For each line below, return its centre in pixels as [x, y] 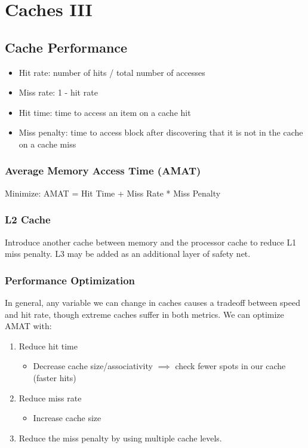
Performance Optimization [70, 280]
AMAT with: [28, 326]
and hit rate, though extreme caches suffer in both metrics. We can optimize [144, 314]
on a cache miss [47, 144]
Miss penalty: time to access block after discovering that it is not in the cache [161, 132]
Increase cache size [67, 418]
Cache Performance [66, 47]
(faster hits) [55, 377]
